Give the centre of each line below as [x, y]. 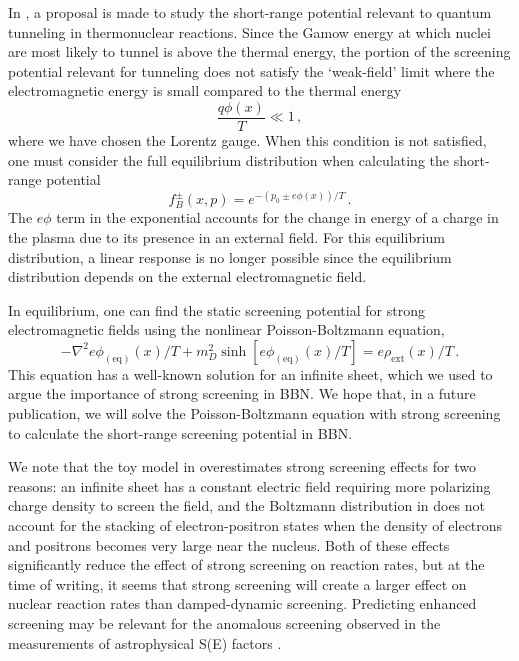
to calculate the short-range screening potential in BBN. [180, 432]
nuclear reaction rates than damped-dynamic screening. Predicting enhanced [242, 603]
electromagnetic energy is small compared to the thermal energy [205, 90]
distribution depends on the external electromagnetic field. [187, 276]
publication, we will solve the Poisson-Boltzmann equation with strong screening [254, 413]
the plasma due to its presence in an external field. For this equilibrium [227, 236]
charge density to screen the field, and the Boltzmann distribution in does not [247, 505]
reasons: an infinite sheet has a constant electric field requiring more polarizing [249, 485]
